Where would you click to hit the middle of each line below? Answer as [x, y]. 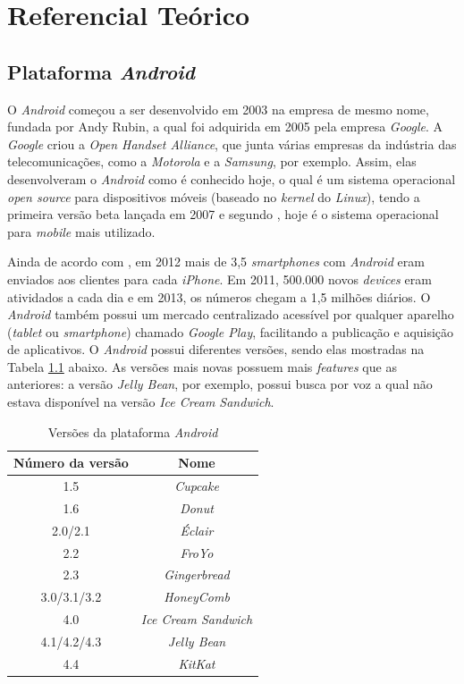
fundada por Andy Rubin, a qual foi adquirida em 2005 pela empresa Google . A [225, 127]
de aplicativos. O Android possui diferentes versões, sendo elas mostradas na [216, 349]
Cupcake [197, 486]
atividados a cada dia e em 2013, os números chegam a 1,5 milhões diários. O [219, 296]
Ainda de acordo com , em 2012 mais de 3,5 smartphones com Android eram [216, 262]
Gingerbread [197, 574]
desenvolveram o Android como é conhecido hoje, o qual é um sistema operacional [232, 178]
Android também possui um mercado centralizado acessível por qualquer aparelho [231, 314]
